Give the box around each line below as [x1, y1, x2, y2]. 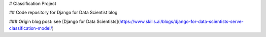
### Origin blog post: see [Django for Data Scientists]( [9, 18, 120, 24]
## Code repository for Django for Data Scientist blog [9, 10, 118, 16]
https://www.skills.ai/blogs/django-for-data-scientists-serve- [119, 18, 244, 24]
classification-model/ [9, 25, 52, 31]
